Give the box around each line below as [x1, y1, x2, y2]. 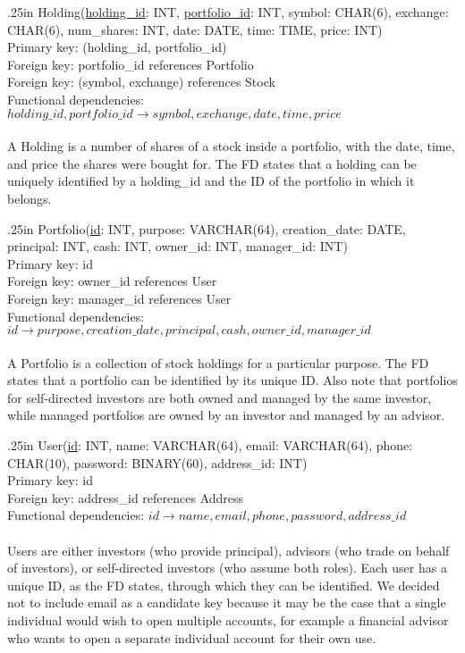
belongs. [7, 188, 52, 207]
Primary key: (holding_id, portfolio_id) [7, 38, 227, 56]
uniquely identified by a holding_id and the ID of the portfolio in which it [7, 172, 415, 190]
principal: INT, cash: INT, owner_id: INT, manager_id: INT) [7, 237, 348, 255]
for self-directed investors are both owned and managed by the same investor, [7, 388, 432, 406]
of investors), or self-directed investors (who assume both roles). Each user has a [7, 558, 447, 577]
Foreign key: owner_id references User [7, 272, 217, 290]
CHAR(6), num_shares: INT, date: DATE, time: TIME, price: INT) [7, 20, 383, 38]
